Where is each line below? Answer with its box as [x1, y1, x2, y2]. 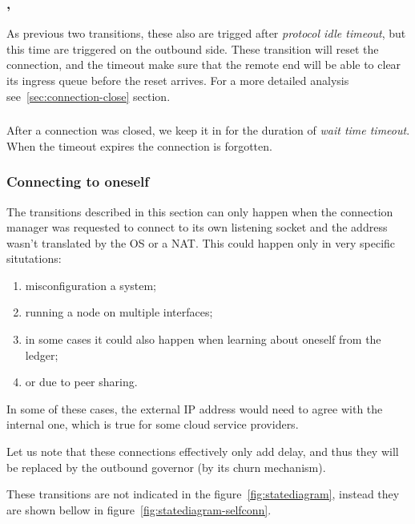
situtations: [6, 250, 62, 267]
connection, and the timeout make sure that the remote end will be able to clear [6, 56, 401, 73]
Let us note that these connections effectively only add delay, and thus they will [6, 443, 399, 460]
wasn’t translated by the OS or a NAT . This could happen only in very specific [6, 234, 396, 251]
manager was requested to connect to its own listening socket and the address [6, 219, 388, 236]
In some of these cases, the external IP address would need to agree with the [6, 400, 383, 417]
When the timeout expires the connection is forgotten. [6, 137, 272, 154]
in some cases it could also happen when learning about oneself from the [25, 331, 381, 348]
